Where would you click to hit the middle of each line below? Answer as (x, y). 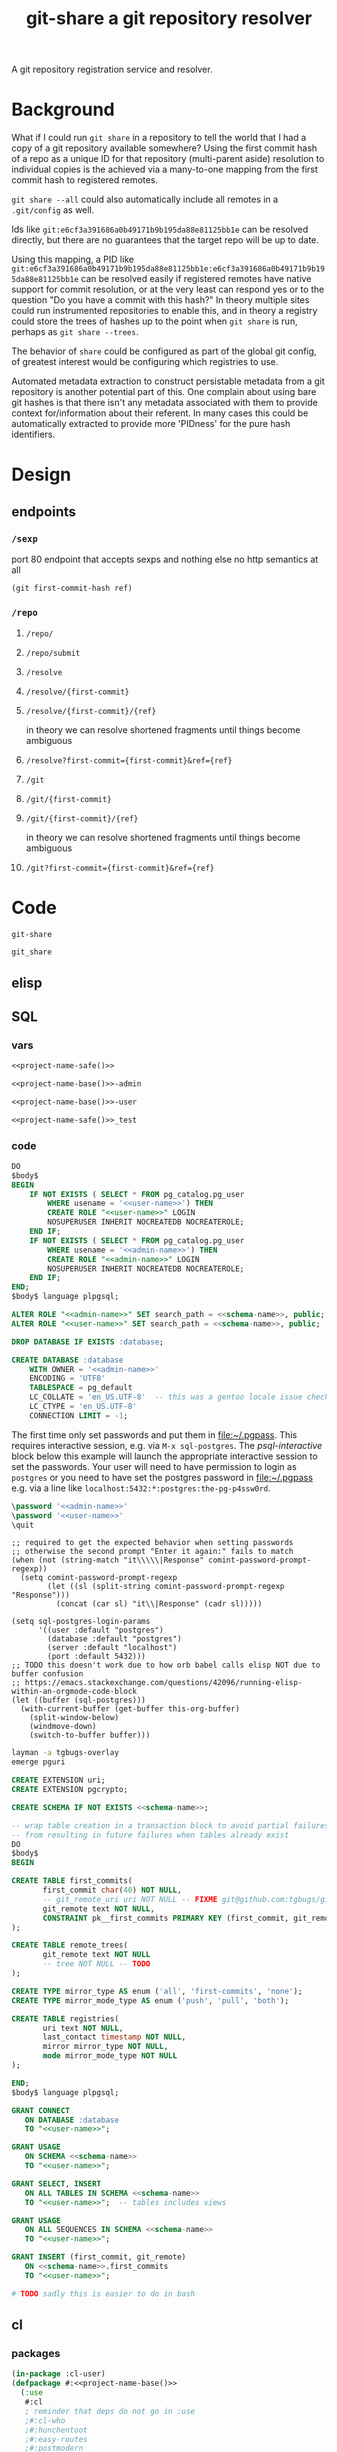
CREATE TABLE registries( (65, 2018)
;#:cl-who (45, 2420)
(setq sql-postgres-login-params (81, 1622)
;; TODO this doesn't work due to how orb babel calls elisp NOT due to (166, 1665)
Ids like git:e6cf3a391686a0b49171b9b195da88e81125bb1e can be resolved (160, 229)
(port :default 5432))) (96, 1657)
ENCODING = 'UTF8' (67, 1378)
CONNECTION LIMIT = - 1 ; (79, 1415)
